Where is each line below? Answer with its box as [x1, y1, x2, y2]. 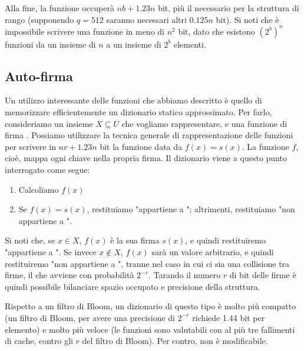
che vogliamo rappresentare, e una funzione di [121, 117, 288, 129]
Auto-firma [5, 66, 73, 85]
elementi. [173, 38, 206, 50]
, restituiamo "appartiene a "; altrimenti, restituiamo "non [87, 203, 295, 215]
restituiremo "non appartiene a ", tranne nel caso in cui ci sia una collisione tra [5, 257, 290, 269]
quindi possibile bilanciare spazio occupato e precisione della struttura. [5, 280, 260, 292]
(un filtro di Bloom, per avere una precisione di [5, 311, 176, 323]
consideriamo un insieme [5, 117, 93, 129]
